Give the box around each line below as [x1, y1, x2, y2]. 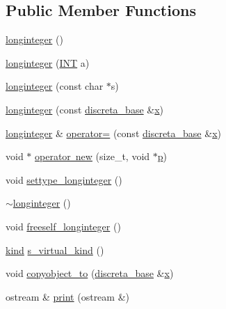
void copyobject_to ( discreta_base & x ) [6, 266, 174, 280]
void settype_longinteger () [6, 172, 122, 187]
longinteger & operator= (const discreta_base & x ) [6, 125, 221, 140]
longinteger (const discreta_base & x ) [6, 102, 164, 116]
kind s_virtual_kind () [6, 242, 104, 257]
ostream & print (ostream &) [6, 289, 129, 303]
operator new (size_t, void [35, 149, 150, 164]
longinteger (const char [6, 79, 104, 93]
